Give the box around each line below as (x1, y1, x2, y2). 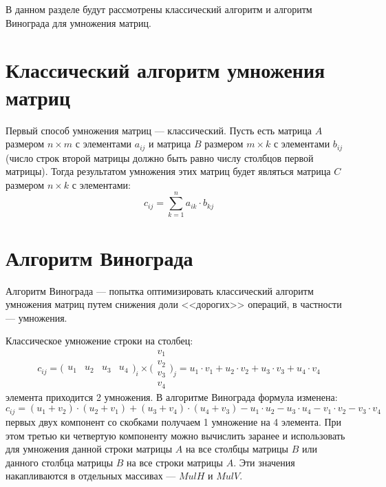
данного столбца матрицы (6, 455, 114, 469)
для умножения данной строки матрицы (6, 442, 173, 456)
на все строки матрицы (127, 455, 223, 469)
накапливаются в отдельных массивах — (6, 468, 176, 483)
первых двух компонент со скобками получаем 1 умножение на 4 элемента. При (6, 414, 342, 428)
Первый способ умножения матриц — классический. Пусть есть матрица (6, 123, 312, 137)
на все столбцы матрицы (185, 442, 288, 456)
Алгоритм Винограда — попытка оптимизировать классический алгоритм (6, 283, 314, 298)
